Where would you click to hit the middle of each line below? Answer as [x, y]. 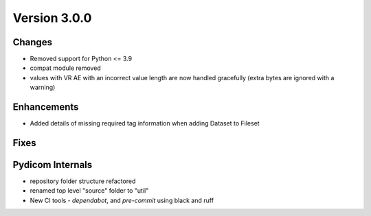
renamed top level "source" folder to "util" [89, 191]
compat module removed [65, 68]
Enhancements [46, 107]
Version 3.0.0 [52, 18]
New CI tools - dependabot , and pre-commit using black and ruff [122, 200]
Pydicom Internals [53, 165]
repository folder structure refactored [83, 181]
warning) [43, 87]
